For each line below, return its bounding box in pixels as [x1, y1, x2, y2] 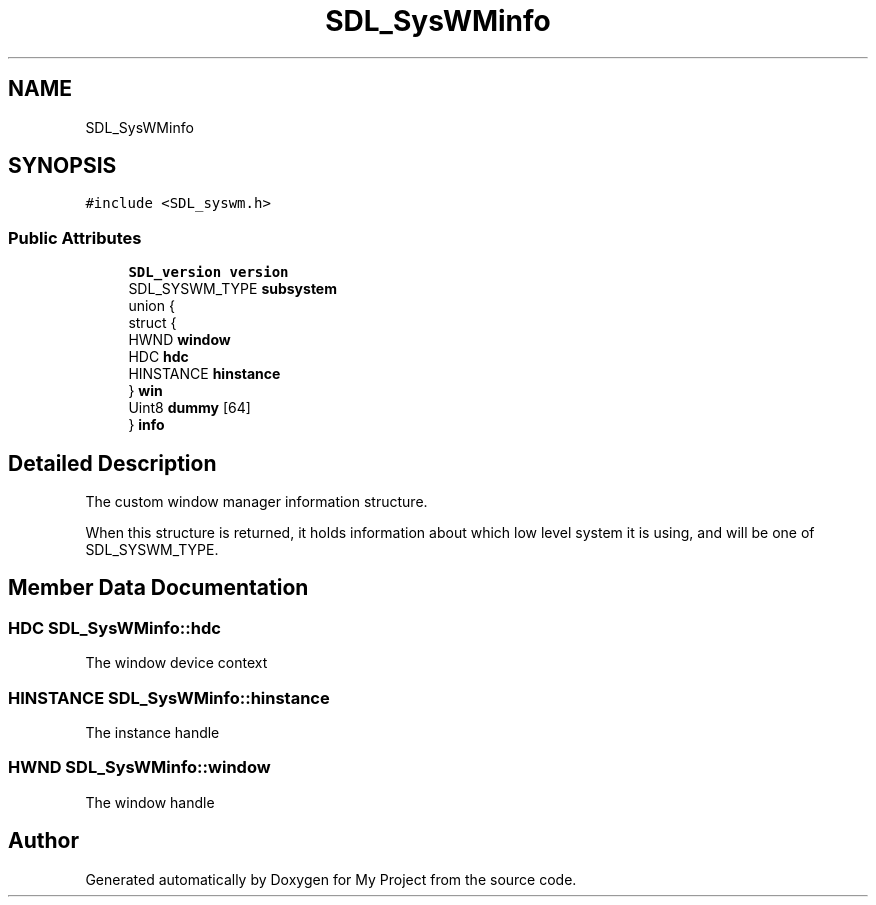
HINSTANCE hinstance [128, 365, 281, 383]
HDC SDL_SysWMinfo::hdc [8, 617, 221, 638]
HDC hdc [128, 348, 189, 366]
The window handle [85, 793, 215, 811]
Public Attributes [8, 227, 142, 248]
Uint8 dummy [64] [128, 399, 251, 417]
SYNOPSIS [8, 153, 117, 179]
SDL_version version [128, 264, 289, 281]
